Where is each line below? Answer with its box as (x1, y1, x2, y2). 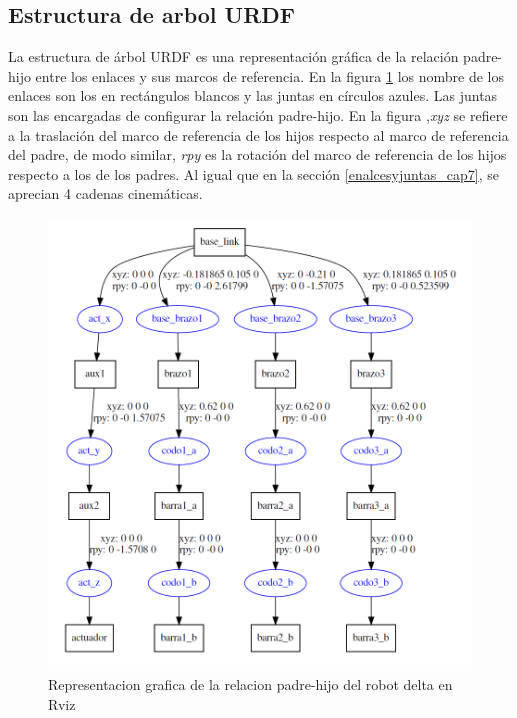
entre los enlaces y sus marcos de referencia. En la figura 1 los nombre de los (35, 65, 504, 86)
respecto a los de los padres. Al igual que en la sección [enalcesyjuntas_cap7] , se (8, 163, 500, 184)
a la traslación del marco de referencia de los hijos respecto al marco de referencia (8, 124, 509, 145)
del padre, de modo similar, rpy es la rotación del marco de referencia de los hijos (8, 144, 507, 165)
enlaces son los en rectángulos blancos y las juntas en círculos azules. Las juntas (8, 85, 498, 106)
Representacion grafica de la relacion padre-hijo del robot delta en (48, 674, 453, 695)
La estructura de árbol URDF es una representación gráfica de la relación (8, 46, 459, 67)
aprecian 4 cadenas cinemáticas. (8, 183, 203, 204)
